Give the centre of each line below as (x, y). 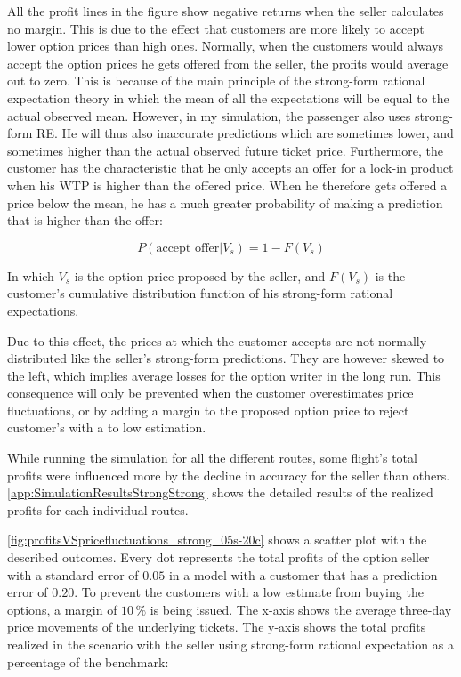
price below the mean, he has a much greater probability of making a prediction (225, 202)
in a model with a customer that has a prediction (303, 574)
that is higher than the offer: (85, 220)
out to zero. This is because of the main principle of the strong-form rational (216, 81)
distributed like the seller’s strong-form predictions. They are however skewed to (226, 358)
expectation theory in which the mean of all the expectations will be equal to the (228, 97)
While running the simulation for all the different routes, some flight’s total (212, 458)
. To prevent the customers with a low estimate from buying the (249, 592)
